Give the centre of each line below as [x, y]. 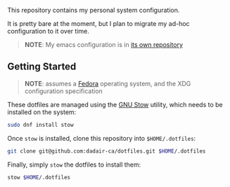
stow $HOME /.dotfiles [39, 177]
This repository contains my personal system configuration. [94, 10]
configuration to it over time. [49, 31]
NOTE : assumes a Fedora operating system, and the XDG [108, 83]
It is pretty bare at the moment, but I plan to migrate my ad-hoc [98, 23]
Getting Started [42, 67]
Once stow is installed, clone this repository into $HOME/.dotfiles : [102, 138]
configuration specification [64, 91]
